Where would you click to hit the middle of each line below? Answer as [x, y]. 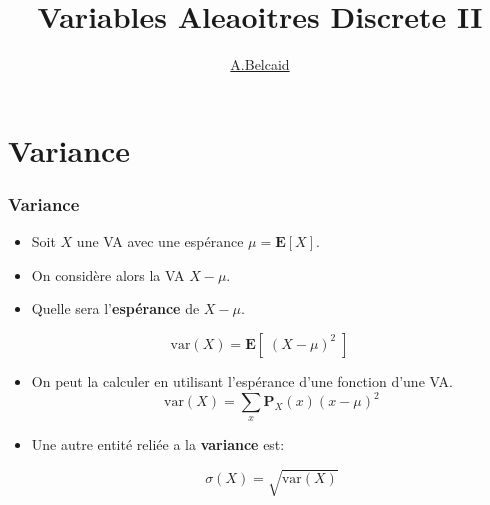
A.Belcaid [260, 64]
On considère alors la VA [108, 274]
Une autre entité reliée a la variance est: [158, 444]
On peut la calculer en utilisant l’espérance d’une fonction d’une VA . [242, 380]
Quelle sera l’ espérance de [115, 308]
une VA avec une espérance [160, 241]
